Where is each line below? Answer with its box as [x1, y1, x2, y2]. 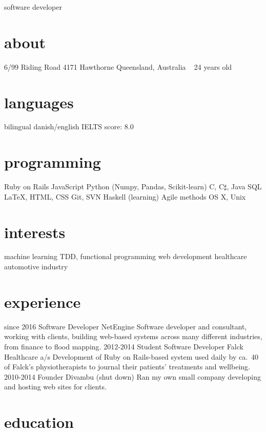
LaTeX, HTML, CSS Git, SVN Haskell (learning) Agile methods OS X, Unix [4, 191, 246, 202]
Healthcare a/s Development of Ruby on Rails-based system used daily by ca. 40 [4, 351, 259, 362]
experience [4, 291, 81, 312]
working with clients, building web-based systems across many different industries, [4, 331, 262, 342]
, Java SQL [227, 181, 262, 192]
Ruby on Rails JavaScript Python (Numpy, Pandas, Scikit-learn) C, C [4, 181, 224, 192]
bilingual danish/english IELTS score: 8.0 [4, 121, 134, 132]
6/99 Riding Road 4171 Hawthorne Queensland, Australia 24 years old [4, 61, 232, 72]
